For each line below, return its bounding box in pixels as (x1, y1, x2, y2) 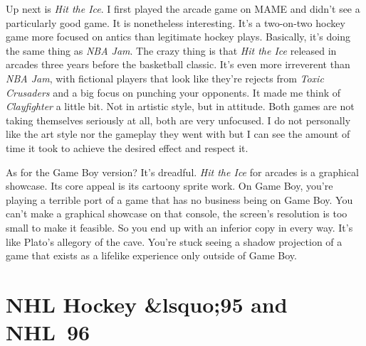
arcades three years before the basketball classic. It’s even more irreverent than (6, 57, 350, 72)
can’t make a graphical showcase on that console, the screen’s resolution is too (6, 206, 347, 221)
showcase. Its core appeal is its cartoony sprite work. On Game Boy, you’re (6, 178, 333, 193)
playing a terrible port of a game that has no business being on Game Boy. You (6, 192, 353, 207)
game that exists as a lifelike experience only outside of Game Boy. (6, 248, 297, 263)
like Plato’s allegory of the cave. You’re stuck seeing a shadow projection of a (6, 234, 343, 249)
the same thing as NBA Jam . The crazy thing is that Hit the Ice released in (6, 43, 337, 58)
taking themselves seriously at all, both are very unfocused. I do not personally (6, 112, 351, 127)
